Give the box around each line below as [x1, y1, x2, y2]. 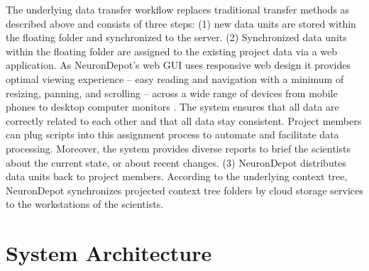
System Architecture [6, 238, 212, 267]
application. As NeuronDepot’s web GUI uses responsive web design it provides [6, 57, 351, 72]
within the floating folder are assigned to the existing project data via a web [6, 43, 338, 58]
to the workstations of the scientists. [6, 197, 164, 211]
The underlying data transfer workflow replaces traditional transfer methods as [6, 2, 350, 16]
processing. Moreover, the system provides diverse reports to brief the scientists [6, 140, 351, 155]
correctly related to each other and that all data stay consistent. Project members [6, 113, 362, 128]
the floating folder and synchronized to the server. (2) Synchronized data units [6, 30, 347, 45]
